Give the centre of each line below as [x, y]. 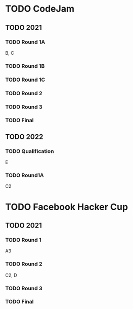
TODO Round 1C [25, 80]
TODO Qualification [30, 151]
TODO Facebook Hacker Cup [66, 207]
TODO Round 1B [25, 66]
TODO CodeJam [40, 9]
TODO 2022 [24, 137]
